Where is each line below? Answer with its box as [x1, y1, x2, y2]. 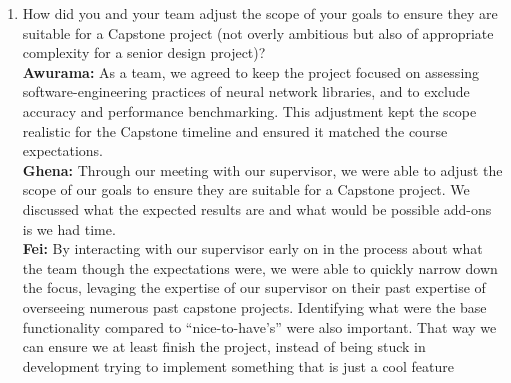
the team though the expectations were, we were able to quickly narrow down [22, 257, 498, 278]
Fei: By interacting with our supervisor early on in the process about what [22, 238, 483, 259]
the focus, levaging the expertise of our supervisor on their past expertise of [22, 277, 486, 298]
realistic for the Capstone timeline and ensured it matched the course [22, 120, 448, 141]
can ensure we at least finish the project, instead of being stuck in [22, 336, 426, 357]
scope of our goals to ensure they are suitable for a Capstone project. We [22, 179, 470, 200]
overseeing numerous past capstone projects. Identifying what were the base [22, 296, 487, 317]
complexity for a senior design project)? [22, 42, 266, 63]
